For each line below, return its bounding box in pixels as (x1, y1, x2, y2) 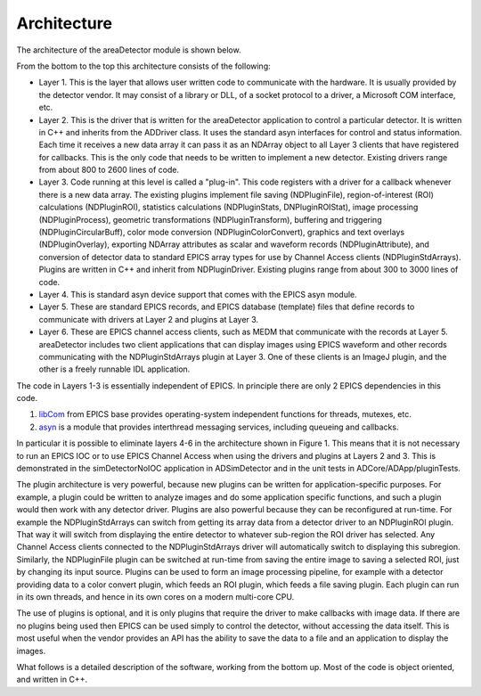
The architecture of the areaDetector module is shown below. (16, 45, 241, 55)
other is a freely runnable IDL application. (38, 364, 191, 374)
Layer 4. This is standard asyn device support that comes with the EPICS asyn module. (38, 289, 358, 299)
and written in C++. (16, 674, 88, 685)
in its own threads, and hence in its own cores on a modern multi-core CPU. (16, 591, 295, 602)
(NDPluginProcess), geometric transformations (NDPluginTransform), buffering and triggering (38, 214, 382, 225)
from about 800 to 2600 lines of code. (38, 165, 180, 176)
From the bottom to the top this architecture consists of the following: (16, 61, 271, 71)
